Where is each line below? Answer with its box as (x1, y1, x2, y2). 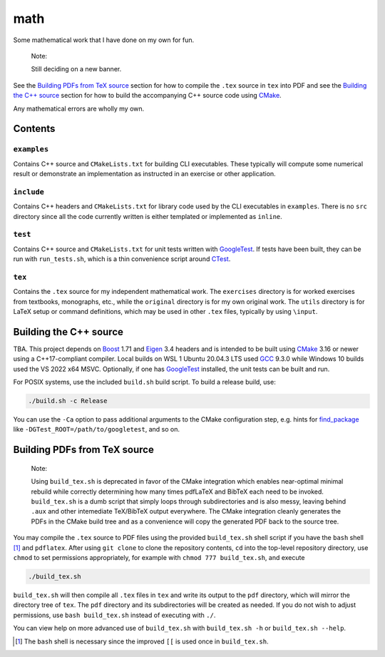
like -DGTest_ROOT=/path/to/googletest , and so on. (13, 425, 180, 434)
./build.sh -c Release (28, 397, 108, 405)
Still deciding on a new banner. (31, 65, 122, 73)
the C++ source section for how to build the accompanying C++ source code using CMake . (13, 91, 282, 100)
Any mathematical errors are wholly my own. (13, 104, 145, 113)
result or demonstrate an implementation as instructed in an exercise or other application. (13, 170, 276, 178)
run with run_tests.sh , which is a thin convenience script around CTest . (13, 255, 231, 263)
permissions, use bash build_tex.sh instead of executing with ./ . (13, 611, 216, 619)
